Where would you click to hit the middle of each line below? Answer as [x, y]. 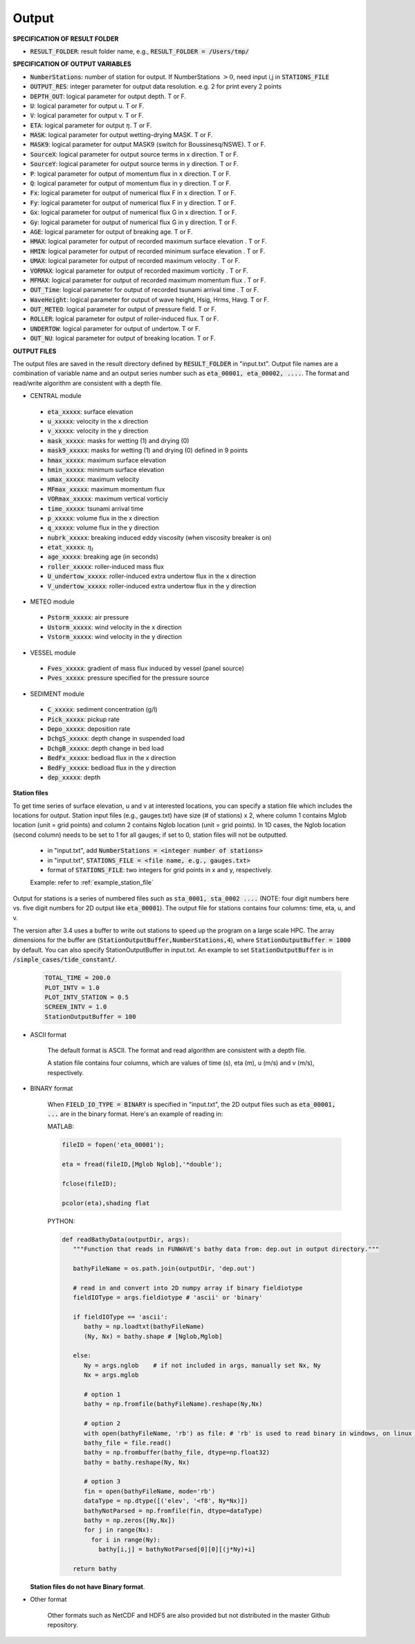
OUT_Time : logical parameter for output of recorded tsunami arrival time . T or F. [145, 290]
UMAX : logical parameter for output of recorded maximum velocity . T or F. [135, 261]
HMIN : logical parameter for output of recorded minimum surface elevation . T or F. [148, 251]
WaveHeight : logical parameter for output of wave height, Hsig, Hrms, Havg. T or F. [149, 299]
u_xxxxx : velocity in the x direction [98, 421]
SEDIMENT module [57, 694]
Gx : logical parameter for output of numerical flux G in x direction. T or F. [133, 213]
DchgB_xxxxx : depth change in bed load [106, 748]
